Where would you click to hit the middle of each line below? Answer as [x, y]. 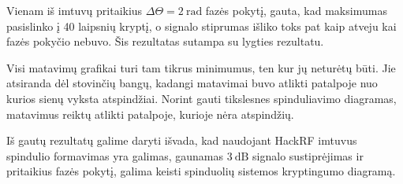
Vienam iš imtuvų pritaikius [75, 10]
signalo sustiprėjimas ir [308, 155]
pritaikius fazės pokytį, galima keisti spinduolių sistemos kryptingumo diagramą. [201, 171]
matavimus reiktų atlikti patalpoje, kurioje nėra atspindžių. [150, 114]
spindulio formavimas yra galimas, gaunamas [115, 155]
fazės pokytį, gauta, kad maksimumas [296, 10]
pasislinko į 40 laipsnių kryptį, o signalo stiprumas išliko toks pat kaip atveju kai [201, 26]
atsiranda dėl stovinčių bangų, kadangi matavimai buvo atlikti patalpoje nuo [192, 83]
